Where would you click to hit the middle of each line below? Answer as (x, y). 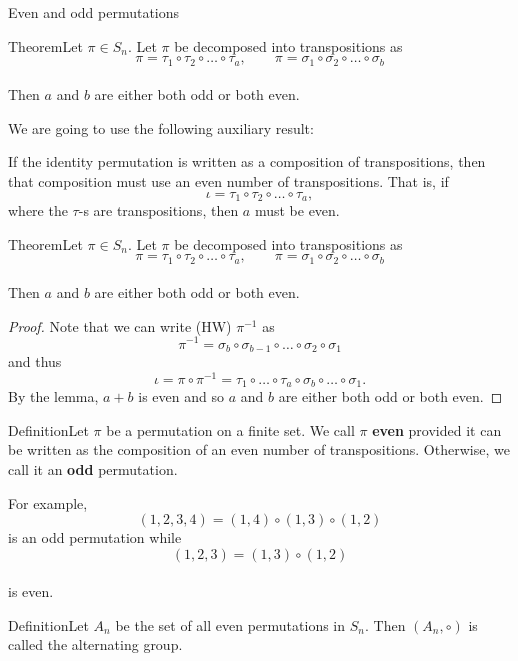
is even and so (181, 396)
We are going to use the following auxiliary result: (161, 127)
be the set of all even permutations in (230, 624)
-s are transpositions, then (158, 210)
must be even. (297, 210)
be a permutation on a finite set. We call (230, 429)
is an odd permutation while (95, 537)
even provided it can (437, 429)
